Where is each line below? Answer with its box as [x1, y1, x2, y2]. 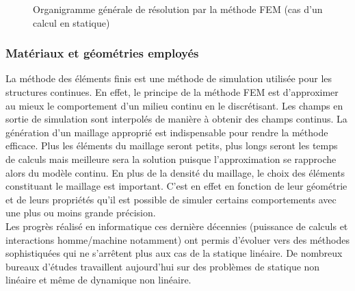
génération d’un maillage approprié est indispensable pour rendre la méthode [5, 125, 328, 139]
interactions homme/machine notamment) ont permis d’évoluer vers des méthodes [5, 232, 350, 246]
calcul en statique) [33, 15, 110, 29]
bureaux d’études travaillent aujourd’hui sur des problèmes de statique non [5, 259, 320, 273]
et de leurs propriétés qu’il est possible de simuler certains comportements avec [5, 192, 337, 206]
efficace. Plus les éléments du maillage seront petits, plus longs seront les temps [5, 138, 338, 153]
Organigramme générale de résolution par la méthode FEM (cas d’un [33, 2, 323, 16]
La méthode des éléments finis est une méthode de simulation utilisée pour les [5, 71, 332, 86]
